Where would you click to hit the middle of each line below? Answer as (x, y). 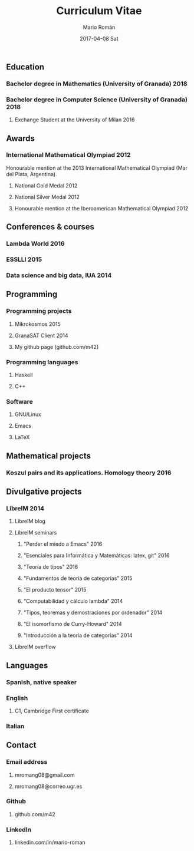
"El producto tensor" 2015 (55, 590)
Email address (27, 762)
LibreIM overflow (35, 647)
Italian (15, 726)
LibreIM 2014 (25, 508)
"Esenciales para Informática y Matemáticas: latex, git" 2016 (96, 556)
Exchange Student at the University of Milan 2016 (75, 120)
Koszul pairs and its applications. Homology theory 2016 (89, 473)
